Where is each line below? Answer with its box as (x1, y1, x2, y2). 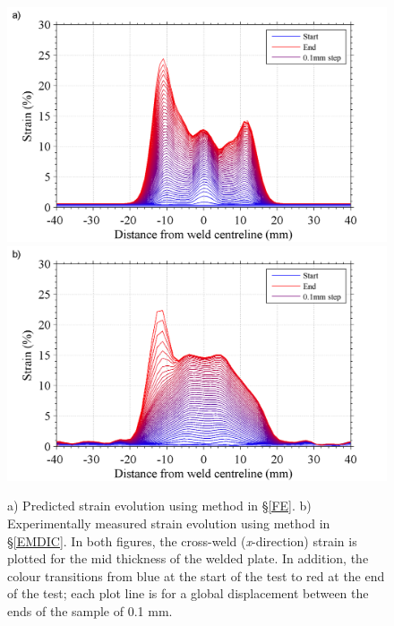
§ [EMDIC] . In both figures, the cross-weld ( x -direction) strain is (7, 531, 357, 550)
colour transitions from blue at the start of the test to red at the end (7, 566, 385, 585)
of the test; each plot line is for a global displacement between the (7, 584, 369, 603)
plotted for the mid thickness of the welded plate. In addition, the (7, 549, 369, 568)
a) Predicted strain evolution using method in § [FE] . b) (7, 496, 312, 515)
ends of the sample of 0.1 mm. (7, 601, 173, 620)
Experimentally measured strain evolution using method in (7, 513, 330, 532)
